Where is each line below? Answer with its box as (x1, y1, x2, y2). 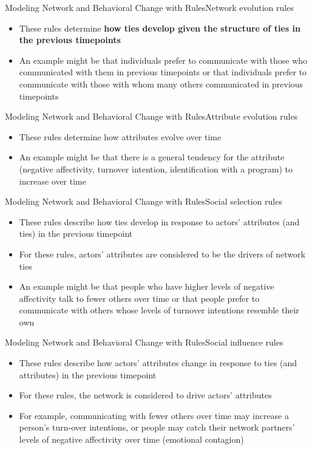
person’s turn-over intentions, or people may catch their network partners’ (19, 421, 295, 434)
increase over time (19, 174, 86, 187)
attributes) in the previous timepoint (19, 368, 157, 381)
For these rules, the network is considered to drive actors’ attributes (19, 389, 272, 401)
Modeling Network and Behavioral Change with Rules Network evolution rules (5, 1, 294, 13)
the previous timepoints (19, 33, 121, 46)
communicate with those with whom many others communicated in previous (19, 77, 304, 90)
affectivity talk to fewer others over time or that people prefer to (19, 291, 260, 304)
